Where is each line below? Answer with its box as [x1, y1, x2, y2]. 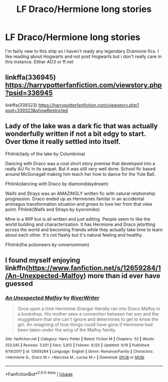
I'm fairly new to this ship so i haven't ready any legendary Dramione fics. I [5, 48, 159, 54]
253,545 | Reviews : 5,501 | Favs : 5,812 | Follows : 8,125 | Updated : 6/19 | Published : [5, 343, 150, 348]
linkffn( [5, 264, 28, 272]
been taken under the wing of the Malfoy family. [17, 327, 116, 333]
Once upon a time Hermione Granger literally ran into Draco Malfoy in [17, 306, 160, 312]
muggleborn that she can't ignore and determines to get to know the [17, 316, 158, 323]
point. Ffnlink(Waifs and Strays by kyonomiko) [5, 206, 100, 212]
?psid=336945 [5, 89, 53, 97]
